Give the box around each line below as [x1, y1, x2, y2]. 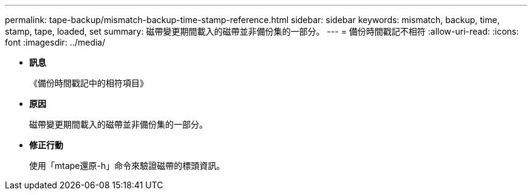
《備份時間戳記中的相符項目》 [29, 78, 148, 88]
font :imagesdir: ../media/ [5, 37, 106, 47]
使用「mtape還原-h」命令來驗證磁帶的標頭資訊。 [29, 160, 225, 171]
